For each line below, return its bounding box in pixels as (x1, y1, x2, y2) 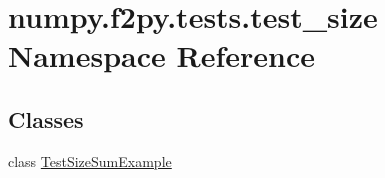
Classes (8, 103, 84, 134)
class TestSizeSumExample (8, 150, 172, 171)
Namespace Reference (8, 35, 315, 76)
